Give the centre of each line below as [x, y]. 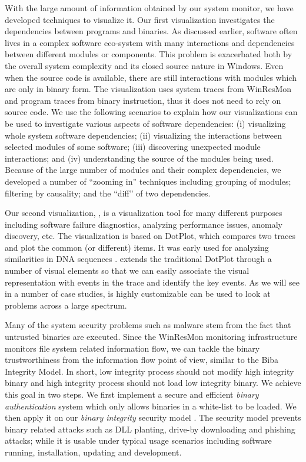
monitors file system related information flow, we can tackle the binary [132, 348]
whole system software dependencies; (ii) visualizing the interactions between [144, 135]
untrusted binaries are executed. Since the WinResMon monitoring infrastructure [151, 337]
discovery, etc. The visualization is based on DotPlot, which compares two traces [150, 236]
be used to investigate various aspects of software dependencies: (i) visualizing [145, 123]
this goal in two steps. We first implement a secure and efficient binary [132, 394]
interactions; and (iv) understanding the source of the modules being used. [139, 158]
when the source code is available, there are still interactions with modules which [151, 77]
